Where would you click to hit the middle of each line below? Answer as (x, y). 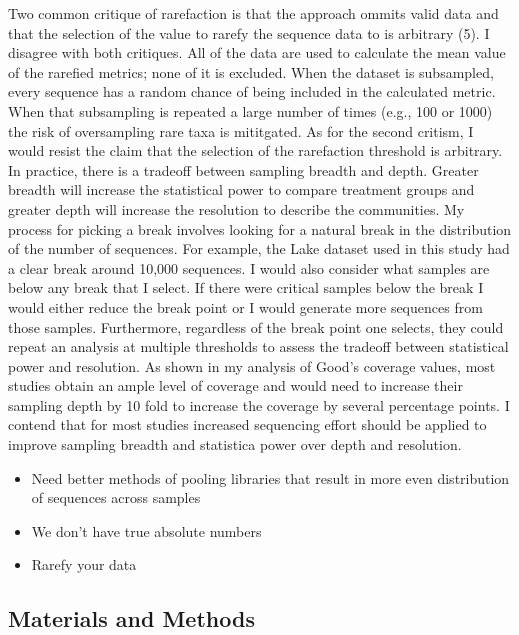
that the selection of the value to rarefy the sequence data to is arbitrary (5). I (249, 32)
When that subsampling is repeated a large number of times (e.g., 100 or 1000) (250, 110)
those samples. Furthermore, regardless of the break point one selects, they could (256, 326)
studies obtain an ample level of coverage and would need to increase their (235, 385)
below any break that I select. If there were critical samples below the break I (246, 287)
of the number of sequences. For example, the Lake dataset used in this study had (259, 248)
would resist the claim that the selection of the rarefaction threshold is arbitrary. (255, 150)
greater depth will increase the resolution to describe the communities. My (236, 208)
